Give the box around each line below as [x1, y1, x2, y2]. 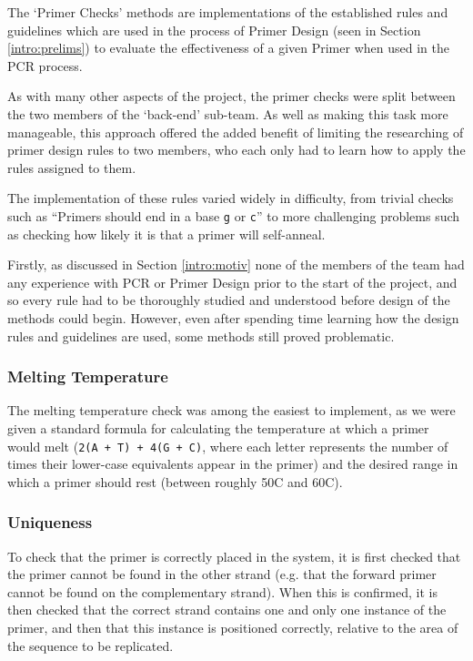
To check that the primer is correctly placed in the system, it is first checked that [7, 546, 461, 565]
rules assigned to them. [7, 158, 136, 177]
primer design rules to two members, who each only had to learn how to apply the [7, 140, 466, 159]
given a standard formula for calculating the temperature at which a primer [7, 418, 429, 437]
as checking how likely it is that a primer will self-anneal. [7, 224, 326, 243]
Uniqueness [7, 511, 93, 534]
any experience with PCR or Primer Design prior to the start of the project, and [7, 272, 458, 291]
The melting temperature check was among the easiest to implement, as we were [7, 401, 456, 420]
